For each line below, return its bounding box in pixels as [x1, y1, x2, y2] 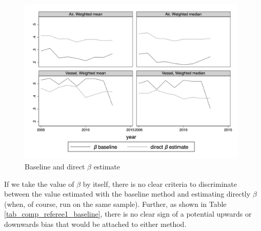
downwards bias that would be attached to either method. [4, 218, 187, 229]
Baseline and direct [25, 161, 85, 171]
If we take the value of [4, 178, 74, 189]
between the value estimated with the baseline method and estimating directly [4, 188, 251, 199]
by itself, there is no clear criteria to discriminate [83, 178, 237, 189]
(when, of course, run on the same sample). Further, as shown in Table [4, 198, 227, 209]
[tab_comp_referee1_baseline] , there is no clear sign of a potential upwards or [4, 208, 252, 219]
